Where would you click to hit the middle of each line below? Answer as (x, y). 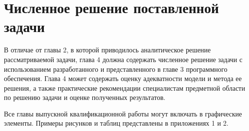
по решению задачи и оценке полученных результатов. (85, 97)
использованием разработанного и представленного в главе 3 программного (116, 69)
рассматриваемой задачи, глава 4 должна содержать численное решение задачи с (123, 59)
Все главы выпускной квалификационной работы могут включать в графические (123, 113)
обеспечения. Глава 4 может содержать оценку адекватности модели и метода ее (123, 78)
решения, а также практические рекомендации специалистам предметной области (124, 88)
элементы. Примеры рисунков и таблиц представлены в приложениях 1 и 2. (116, 123)
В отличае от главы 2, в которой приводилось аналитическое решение (107, 50)
